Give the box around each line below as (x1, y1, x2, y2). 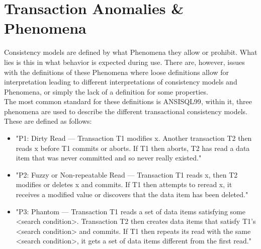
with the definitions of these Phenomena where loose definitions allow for (4, 66, 229, 77)
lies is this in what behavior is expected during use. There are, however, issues (4, 56, 245, 67)
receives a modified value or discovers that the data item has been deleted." (16, 189, 248, 200)
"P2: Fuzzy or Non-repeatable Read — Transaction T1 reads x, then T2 (16, 169, 238, 180)
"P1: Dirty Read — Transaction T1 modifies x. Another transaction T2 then (16, 133, 252, 143)
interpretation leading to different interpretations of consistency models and (4, 76, 237, 87)
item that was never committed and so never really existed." (16, 152, 202, 163)
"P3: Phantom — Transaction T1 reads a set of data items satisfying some (16, 206, 245, 216)
